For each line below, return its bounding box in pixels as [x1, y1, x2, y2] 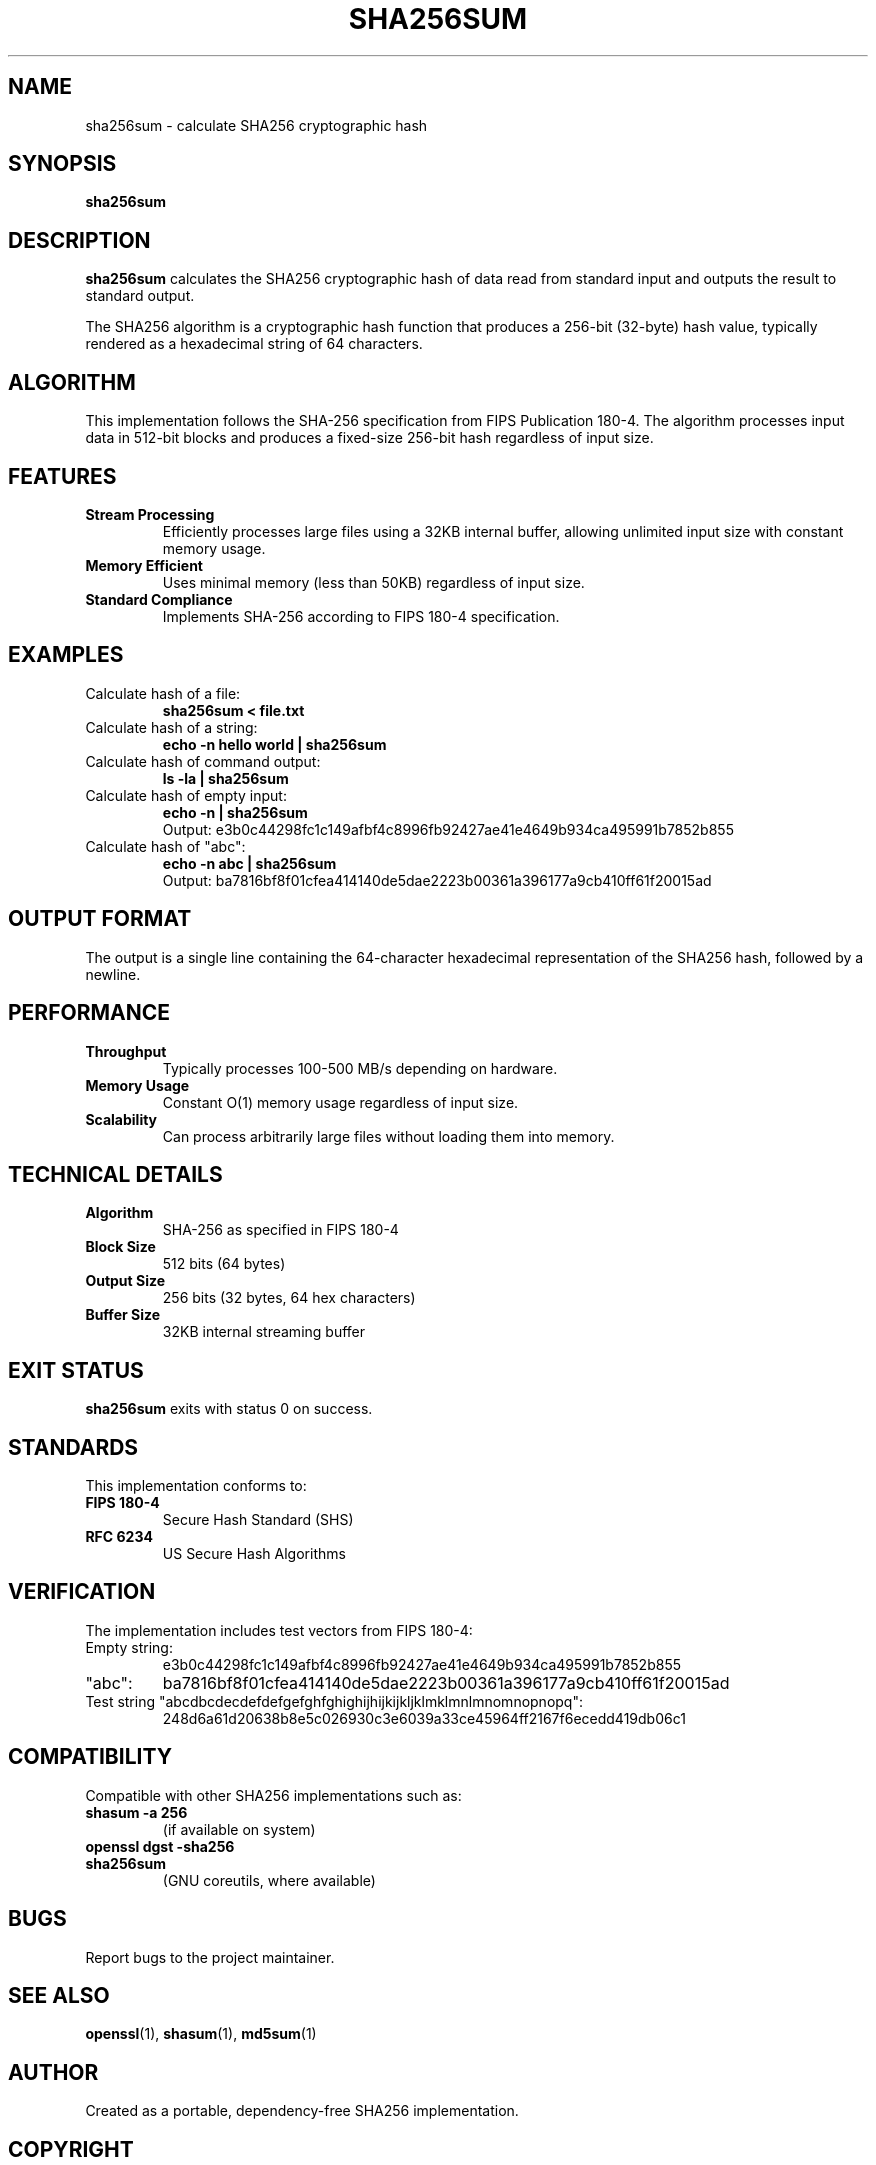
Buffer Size [85, 1306, 161, 1324]
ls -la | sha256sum [162, 769, 289, 787]
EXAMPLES [8, 642, 124, 668]
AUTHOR [8, 2059, 99, 2085]
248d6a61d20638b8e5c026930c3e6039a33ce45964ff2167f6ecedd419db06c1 [162, 1709, 686, 1727]
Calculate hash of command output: [85, 752, 321, 770]
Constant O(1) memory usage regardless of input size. [162, 1093, 519, 1111]
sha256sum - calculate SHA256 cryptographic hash [85, 116, 428, 134]
